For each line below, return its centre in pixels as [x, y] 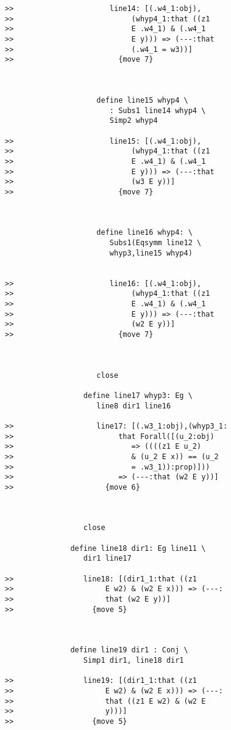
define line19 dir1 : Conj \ [129, 650]
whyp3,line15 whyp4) [151, 253]
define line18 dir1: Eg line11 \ [138, 548]
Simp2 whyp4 [133, 121]
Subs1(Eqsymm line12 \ [155, 243]
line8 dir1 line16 [134, 406]
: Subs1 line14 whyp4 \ [158, 110]
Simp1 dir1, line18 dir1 [133, 660]
